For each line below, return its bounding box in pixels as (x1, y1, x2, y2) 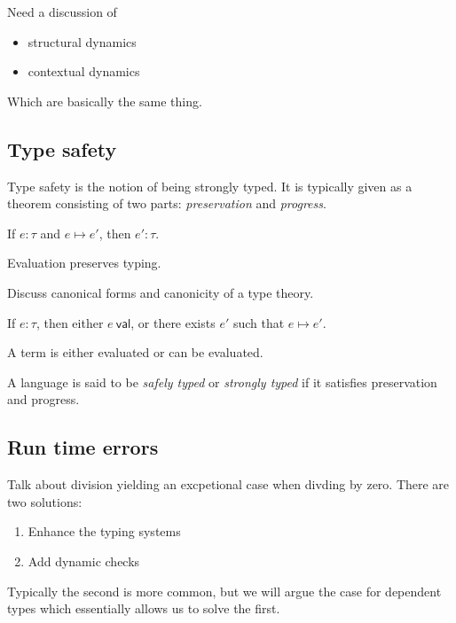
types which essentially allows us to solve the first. (7, 599, 280, 618)
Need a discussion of (7, 3, 117, 20)
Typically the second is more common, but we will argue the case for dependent (7, 581, 442, 600)
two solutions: (7, 492, 83, 510)
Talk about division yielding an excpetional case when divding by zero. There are (7, 475, 450, 494)
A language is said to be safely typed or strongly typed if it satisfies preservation (7, 372, 437, 391)
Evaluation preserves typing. (7, 253, 161, 272)
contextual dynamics (28, 62, 140, 81)
